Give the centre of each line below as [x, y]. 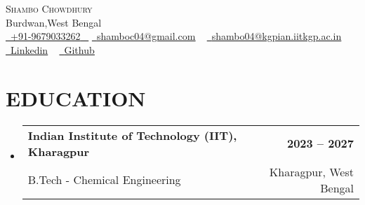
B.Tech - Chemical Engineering [104, 179]
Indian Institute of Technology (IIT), [132, 135]
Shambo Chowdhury [49, 8]
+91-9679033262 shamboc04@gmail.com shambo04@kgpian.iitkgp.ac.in [176, 36]
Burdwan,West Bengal [54, 22]
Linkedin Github [53, 49]
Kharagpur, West [311, 171]
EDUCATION [76, 98]
